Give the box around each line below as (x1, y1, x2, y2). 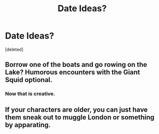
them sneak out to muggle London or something (5, 113, 155, 121)
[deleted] (5, 46, 23, 52)
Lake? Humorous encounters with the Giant (5, 68, 140, 77)
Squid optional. (5, 76, 53, 84)
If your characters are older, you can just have (5, 105, 148, 114)
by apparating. (5, 120, 51, 129)
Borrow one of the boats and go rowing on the (5, 60, 147, 69)
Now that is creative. (5, 91, 55, 97)
